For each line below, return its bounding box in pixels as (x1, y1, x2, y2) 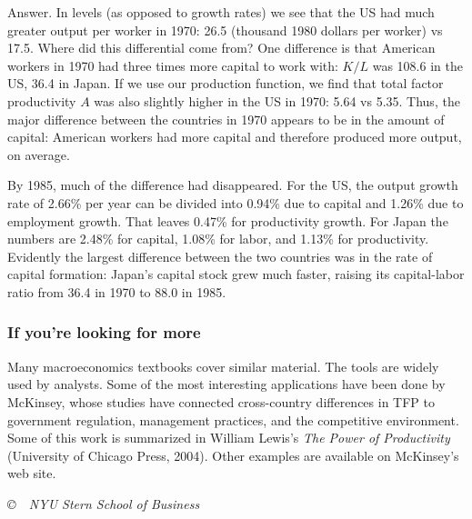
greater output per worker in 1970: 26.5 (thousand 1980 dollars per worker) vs (7, 20, 443, 39)
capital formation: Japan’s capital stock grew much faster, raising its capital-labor (7, 264, 465, 284)
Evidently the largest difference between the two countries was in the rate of (7, 246, 433, 265)
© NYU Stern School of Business (7, 494, 200, 513)
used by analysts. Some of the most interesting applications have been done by (7, 374, 446, 394)
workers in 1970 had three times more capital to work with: (7, 55, 338, 75)
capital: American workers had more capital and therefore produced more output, (7, 127, 462, 146)
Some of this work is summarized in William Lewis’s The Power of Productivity (7, 428, 450, 447)
